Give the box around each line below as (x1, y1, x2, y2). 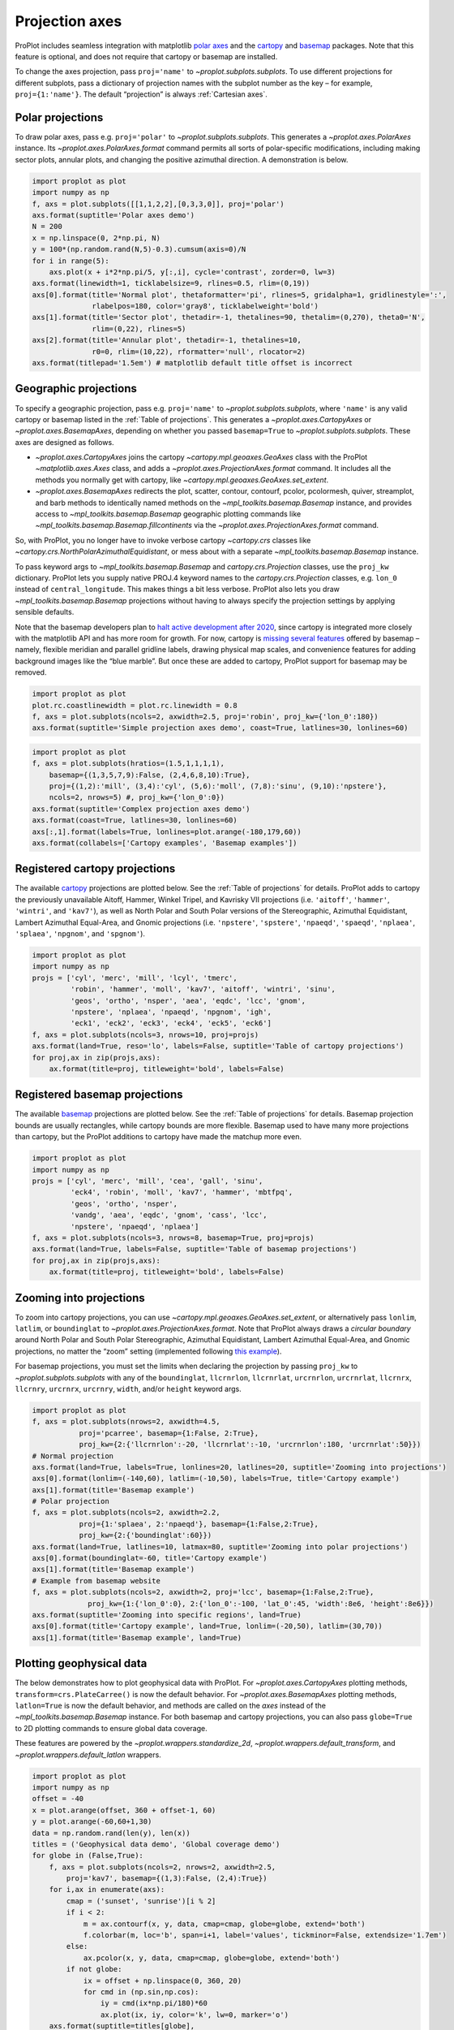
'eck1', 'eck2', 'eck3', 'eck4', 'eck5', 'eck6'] (70, 1019, 272, 1028)
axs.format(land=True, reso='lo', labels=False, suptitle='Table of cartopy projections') (32, 1042, 405, 1051)
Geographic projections (15, 382, 138, 395)
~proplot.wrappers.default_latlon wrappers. (15, 1750, 161, 1760)
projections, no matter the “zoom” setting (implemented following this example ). (15, 1346, 282, 1356)
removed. (15, 667, 47, 677)
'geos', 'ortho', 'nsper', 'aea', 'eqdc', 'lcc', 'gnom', (70, 996, 306, 1005)
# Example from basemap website (32, 1576, 161, 1585)
